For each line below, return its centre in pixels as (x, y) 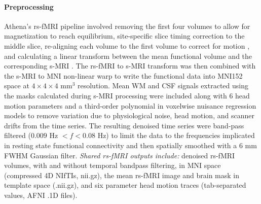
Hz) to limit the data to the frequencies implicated (176, 135)
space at (17, 86)
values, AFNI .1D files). (41, 195)
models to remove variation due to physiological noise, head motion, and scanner (129, 115)
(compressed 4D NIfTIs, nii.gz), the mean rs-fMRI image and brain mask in (122, 175)
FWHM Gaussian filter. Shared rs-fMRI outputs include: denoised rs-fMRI (120, 155)
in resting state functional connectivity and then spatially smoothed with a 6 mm (130, 145)
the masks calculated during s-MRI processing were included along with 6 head (127, 95)
